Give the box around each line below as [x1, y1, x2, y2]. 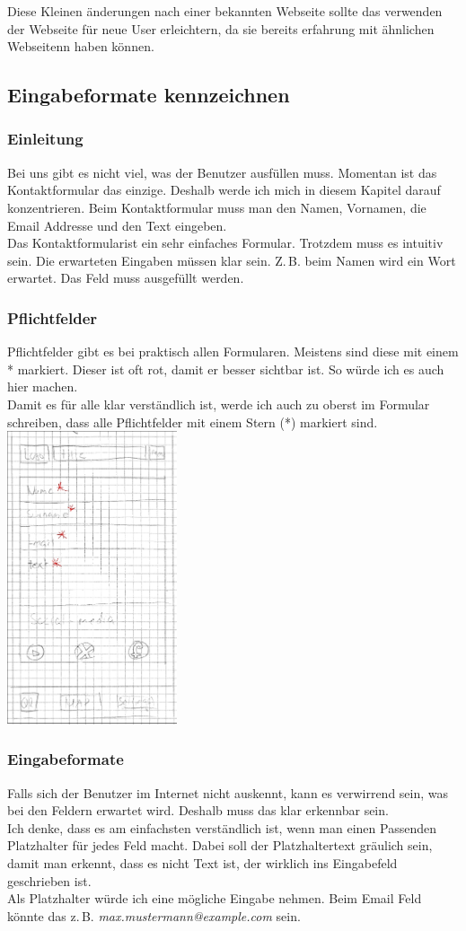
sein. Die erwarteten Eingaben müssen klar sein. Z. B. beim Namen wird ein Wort [7, 250, 456, 269]
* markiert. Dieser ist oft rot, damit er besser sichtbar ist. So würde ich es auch [7, 359, 444, 378]
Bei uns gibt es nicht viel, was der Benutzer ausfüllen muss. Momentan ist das [7, 162, 437, 181]
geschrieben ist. [7, 871, 92, 890]
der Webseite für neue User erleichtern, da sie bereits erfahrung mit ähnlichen [7, 19, 435, 38]
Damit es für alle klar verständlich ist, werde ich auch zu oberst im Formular [7, 394, 430, 413]
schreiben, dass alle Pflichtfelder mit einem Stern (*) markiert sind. [7, 412, 378, 431]
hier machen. [7, 377, 78, 396]
